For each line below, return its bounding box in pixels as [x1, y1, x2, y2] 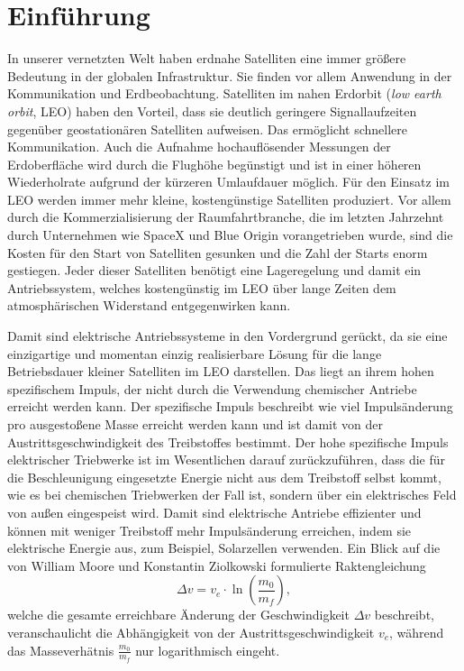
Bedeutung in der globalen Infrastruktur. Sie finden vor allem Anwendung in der [7, 66, 452, 85]
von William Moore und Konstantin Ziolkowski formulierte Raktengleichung [7, 556, 426, 574]
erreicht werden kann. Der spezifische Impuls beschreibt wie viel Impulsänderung [7, 397, 453, 416]
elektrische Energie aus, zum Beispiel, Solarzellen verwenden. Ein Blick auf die [7, 538, 441, 557]
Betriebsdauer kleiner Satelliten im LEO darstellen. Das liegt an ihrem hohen [7, 362, 434, 381]
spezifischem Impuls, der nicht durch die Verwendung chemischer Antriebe [7, 379, 417, 398]
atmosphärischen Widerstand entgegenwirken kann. [7, 296, 291, 315]
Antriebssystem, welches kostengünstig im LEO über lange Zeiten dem [7, 278, 396, 297]
